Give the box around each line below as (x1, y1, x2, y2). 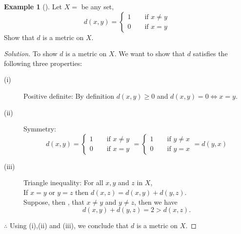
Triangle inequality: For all (23, 177, 103, 188)
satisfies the (193, 48, 228, 59)
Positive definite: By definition (23, 90, 114, 101)
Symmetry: (23, 124, 56, 134)
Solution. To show (4, 48, 58, 59)
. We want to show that (114, 48, 185, 59)
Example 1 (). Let (4, 1, 62, 11)
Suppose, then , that (23, 196, 84, 207)
